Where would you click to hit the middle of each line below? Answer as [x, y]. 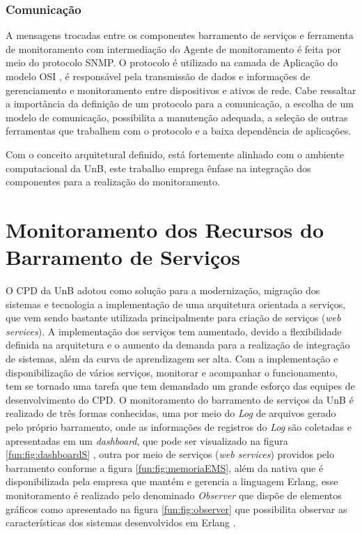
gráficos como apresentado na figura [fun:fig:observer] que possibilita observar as [176, 509]
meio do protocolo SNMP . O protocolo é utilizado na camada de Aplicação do [172, 62]
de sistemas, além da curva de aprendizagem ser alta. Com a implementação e [172, 359]
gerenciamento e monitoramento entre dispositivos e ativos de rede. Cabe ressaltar [181, 90]
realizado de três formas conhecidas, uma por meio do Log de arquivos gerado [171, 413]
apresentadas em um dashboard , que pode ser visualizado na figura [147, 440]
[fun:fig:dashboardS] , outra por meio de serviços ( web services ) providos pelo [170, 454]
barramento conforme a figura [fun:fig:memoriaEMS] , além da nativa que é [165, 467]
